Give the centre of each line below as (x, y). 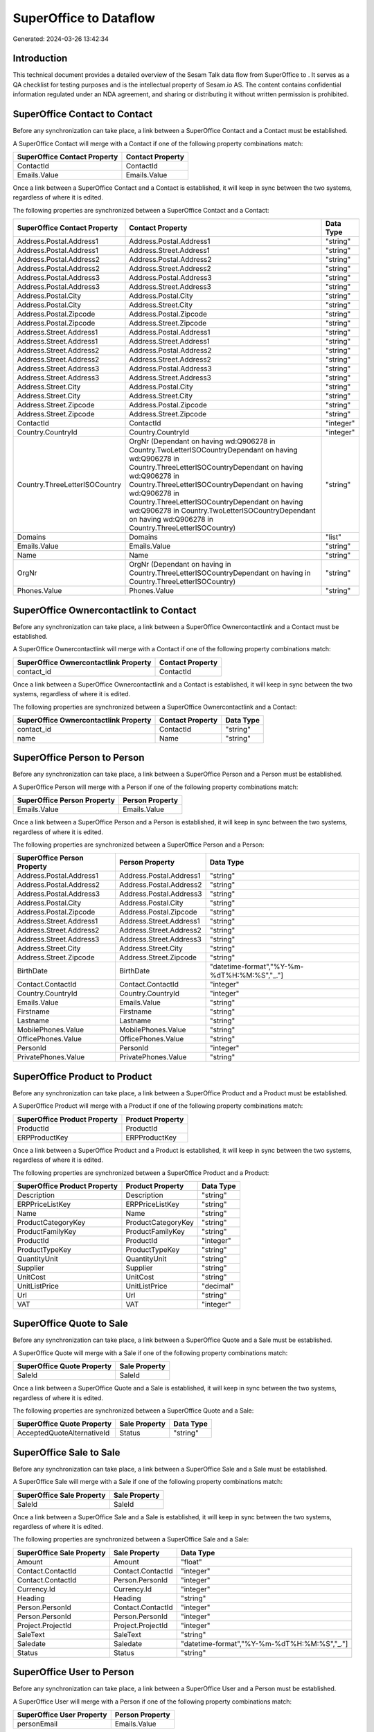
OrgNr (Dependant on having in (180, 565)
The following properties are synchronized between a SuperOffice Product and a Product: (141, 1173)
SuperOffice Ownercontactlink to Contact (105, 610)
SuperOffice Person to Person (79, 758)
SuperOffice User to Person (73, 1672)
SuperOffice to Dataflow (84, 18)
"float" (191, 1562)
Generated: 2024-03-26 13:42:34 (61, 39)
